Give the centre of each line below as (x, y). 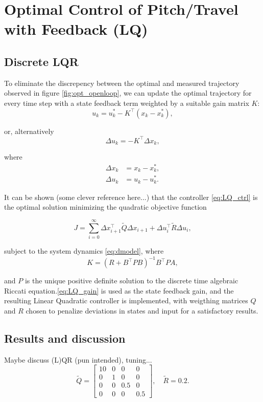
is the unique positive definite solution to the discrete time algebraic (131, 281)
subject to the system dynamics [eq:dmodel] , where (84, 251)
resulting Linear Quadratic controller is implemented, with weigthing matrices (126, 300)
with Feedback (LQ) (76, 29)
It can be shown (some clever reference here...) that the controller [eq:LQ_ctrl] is (131, 197)
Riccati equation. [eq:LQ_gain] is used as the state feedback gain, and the (119, 290)
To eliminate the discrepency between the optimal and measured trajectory (122, 83)
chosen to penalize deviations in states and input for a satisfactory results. (142, 310)
